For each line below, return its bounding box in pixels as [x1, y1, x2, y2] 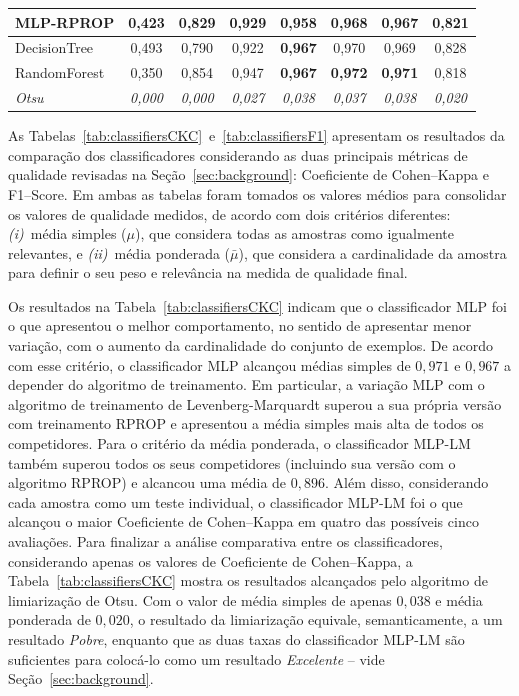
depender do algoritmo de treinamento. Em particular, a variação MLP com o [8, 374, 485, 395]
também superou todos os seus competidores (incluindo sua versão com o [8, 452, 456, 473]
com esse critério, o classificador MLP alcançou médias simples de [8, 354, 411, 375]
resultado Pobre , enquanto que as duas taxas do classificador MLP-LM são [8, 628, 465, 649]
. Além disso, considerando [324, 472, 489, 493]
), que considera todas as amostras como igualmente [135, 223, 454, 244]
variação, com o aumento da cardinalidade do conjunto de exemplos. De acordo [8, 335, 493, 356]
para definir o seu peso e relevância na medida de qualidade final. [8, 262, 408, 283]
